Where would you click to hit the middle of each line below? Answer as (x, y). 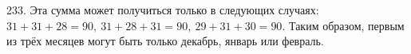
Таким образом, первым (346, 25)
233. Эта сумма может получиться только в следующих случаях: (163, 10)
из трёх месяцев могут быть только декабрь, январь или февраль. (165, 41)
